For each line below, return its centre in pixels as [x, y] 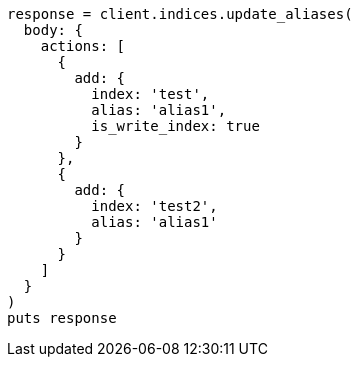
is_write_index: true [175, 126]
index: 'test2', [154, 206]
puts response [62, 318]
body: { [53, 30]
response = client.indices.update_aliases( [180, 14]
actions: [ [83, 46]
